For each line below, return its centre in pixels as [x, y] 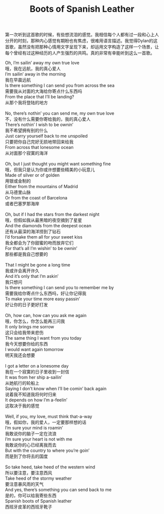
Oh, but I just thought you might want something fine [58, 164]
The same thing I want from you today [43, 338]
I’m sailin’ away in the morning [35, 74]
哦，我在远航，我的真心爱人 [33, 69]
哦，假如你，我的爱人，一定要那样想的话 [46, 422]
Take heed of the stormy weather [39, 478]
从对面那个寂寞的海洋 [26, 153]
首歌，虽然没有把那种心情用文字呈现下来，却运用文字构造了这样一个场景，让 [82, 47]
